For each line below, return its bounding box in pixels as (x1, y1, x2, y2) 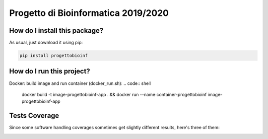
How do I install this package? (9, 26, 104, 35)
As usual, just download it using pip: (9, 40, 83, 46)
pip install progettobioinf (19, 53, 88, 59)
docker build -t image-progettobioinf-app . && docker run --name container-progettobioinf (21, 91, 207, 97)
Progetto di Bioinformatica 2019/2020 (9, 7, 169, 18)
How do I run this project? (9, 67, 90, 75)
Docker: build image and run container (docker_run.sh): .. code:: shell (9, 80, 151, 86)
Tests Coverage (9, 112, 59, 120)
